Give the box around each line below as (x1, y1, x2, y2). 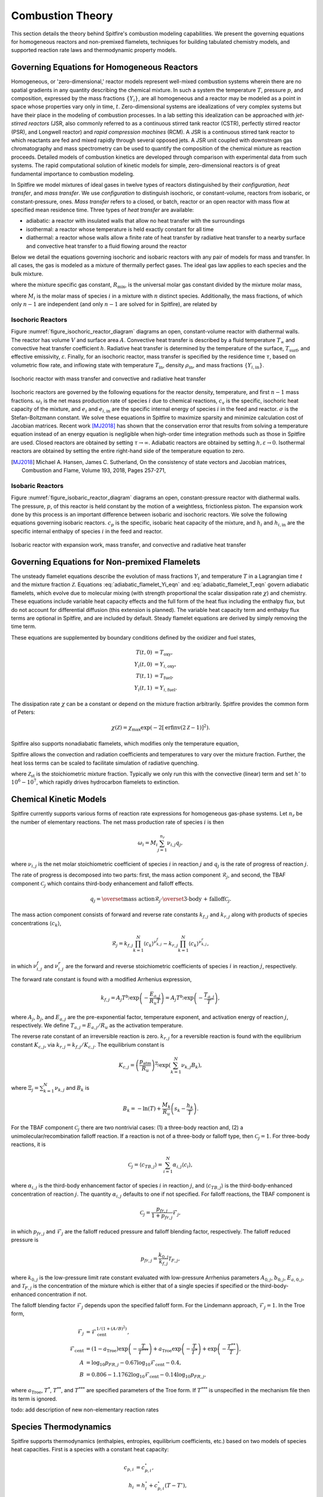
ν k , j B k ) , (181, 1062, 202, 1070)
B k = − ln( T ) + (123, 1105, 161, 1114)
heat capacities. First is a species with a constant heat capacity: (11, 1446, 169, 1453)
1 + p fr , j (151, 1213, 173, 1221)
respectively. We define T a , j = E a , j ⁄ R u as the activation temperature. (11, 1022, 184, 1030)
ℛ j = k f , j (111, 940, 133, 948)
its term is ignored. (11, 1395, 57, 1402)
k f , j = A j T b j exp (100, 993, 140, 1003)
